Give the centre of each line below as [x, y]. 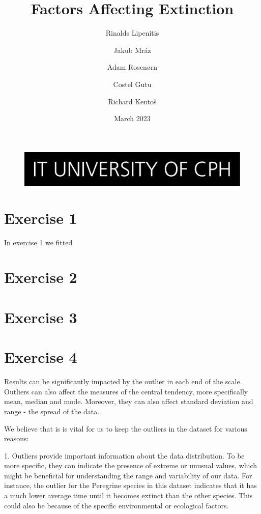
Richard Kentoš [132, 101]
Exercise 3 [41, 317]
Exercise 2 [41, 277]
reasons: [17, 438]
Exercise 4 [41, 357]
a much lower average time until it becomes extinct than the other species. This [128, 495]
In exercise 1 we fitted [38, 242]
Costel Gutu [132, 84]
